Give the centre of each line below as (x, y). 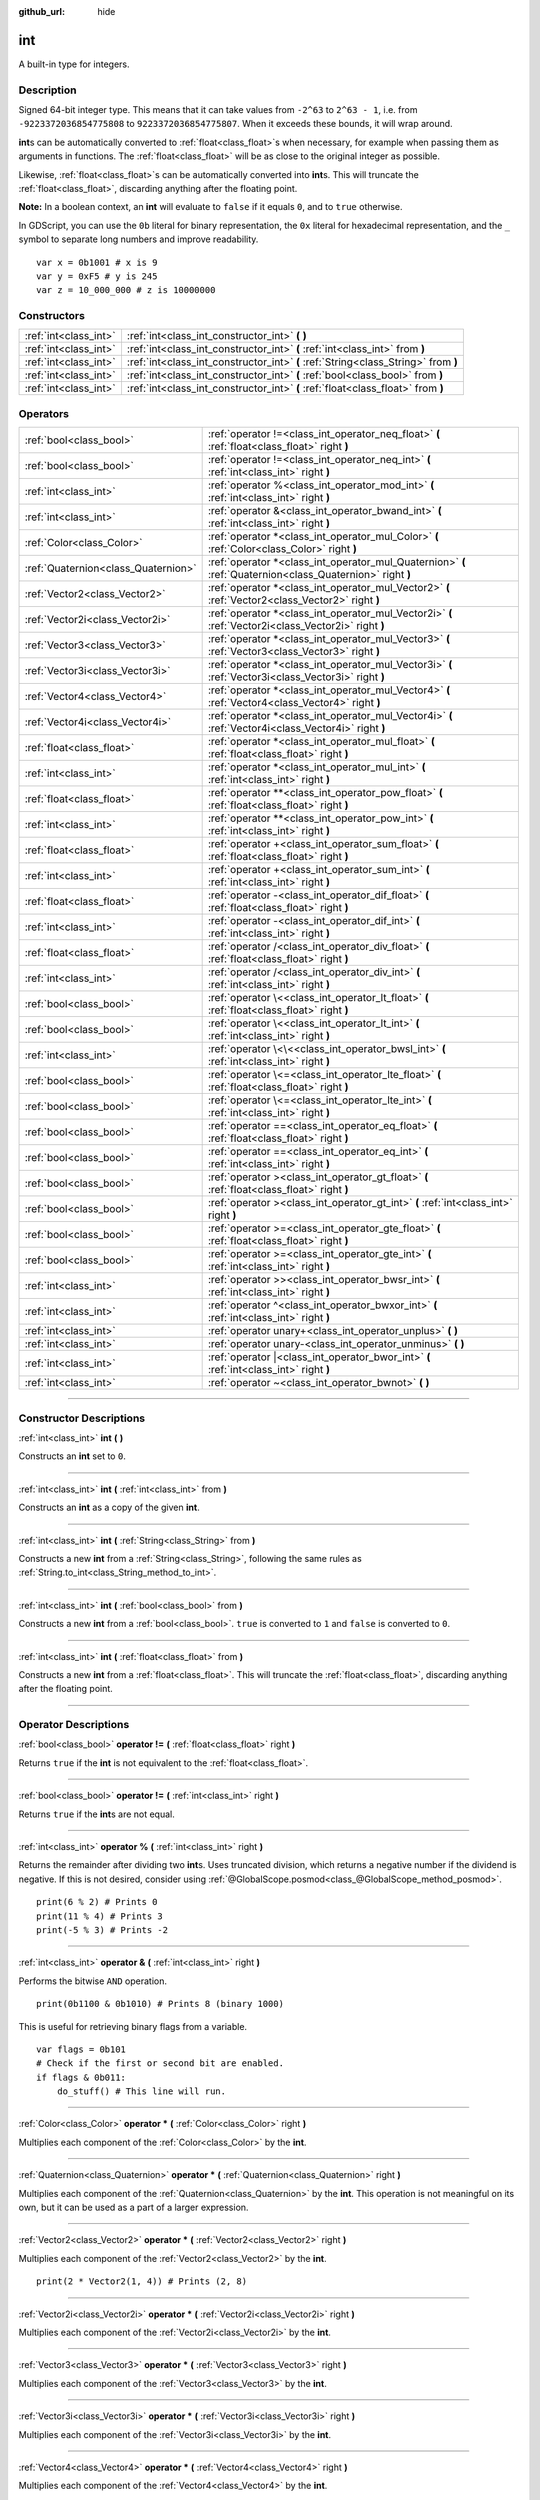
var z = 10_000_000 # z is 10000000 (126, 290)
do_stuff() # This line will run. (141, 2091)
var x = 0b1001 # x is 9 (97, 262)
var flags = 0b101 (81, 2049)
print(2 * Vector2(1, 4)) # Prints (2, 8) (142, 2281)
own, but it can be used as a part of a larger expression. (133, 2207)
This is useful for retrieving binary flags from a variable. (133, 2026)
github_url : (41, 11)
